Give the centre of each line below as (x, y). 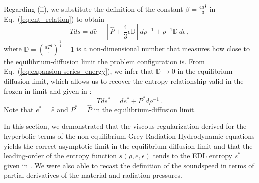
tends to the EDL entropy (193, 155)
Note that (19, 109)
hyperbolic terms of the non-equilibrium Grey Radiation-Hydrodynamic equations (129, 136)
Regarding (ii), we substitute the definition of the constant (94, 9)
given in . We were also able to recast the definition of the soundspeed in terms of (129, 165)
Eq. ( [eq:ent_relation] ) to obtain (54, 19)
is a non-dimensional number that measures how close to (163, 49)
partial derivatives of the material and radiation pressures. (93, 175)
